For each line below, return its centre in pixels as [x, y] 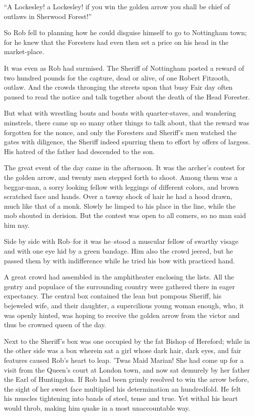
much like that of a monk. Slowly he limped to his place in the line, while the [120, 206]
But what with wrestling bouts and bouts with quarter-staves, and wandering [120, 113]
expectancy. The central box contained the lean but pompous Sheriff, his [113, 296]
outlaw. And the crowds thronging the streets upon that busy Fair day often [118, 87]
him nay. [17, 225]
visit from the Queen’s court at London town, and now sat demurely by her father [127, 369]
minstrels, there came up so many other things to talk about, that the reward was [127, 122]
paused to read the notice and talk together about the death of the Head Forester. [127, 96]
